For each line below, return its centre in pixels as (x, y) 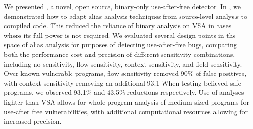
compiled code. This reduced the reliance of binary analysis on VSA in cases (118, 26)
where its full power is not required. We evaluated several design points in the (120, 35)
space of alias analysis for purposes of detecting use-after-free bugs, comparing (120, 45)
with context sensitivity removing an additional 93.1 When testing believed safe (123, 83)
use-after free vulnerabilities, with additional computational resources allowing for (126, 111)
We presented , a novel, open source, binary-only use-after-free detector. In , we (122, 6)
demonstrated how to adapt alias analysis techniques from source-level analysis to (126, 16)
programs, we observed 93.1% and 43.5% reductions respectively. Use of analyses (124, 92)
